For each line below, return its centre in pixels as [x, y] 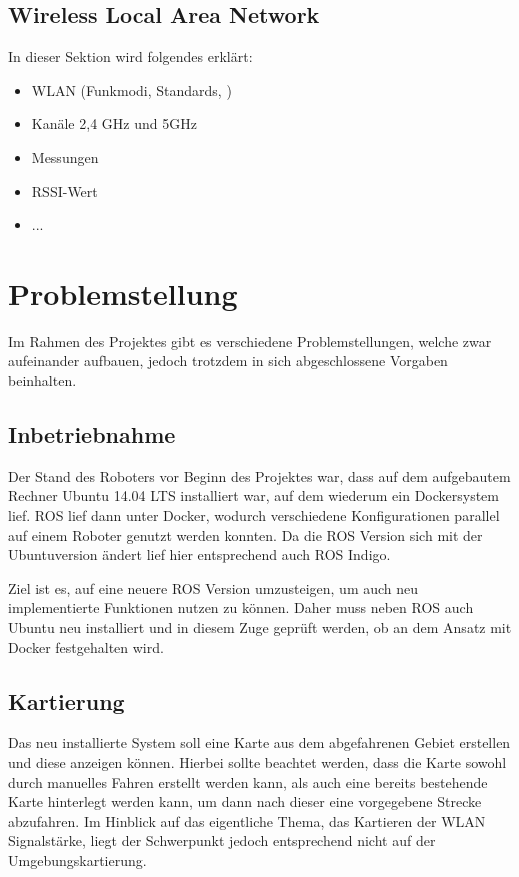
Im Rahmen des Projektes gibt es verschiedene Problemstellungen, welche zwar [250, 340]
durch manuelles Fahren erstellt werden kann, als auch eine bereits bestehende [248, 781]
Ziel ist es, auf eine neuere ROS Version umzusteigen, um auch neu [213, 587]
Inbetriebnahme [92, 434]
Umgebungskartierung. [77, 859]
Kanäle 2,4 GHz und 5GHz [114, 123]
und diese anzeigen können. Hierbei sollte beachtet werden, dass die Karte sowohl [257, 762]
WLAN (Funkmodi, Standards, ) [131, 89]
